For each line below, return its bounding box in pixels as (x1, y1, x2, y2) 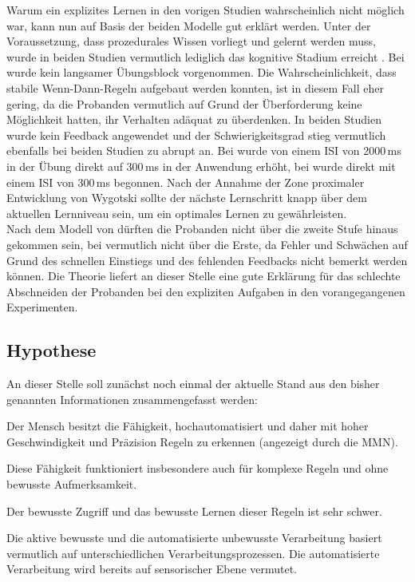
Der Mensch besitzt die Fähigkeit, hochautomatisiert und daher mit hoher (6, 418, 369, 434)
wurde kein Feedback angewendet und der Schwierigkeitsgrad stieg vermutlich (6, 126, 386, 143)
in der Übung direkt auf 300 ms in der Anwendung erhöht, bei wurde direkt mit (6, 157, 396, 174)
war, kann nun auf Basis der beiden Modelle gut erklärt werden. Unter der (6, 17, 371, 34)
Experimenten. (6, 299, 78, 315)
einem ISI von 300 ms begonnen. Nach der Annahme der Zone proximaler (6, 173, 365, 190)
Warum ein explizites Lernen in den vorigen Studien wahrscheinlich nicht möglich (6, 2, 405, 18)
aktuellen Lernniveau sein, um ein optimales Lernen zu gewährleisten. (6, 204, 347, 221)
